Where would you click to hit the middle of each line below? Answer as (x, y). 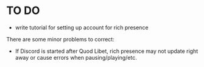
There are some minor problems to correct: (60, 39)
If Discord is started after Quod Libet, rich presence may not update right (107, 51)
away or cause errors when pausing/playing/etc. (76, 57)
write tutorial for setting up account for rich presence (82, 27)
